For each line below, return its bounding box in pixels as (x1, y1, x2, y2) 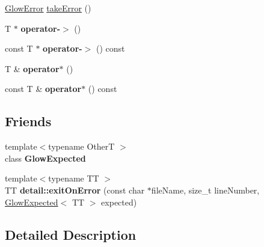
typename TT (48, 172, 99, 184)
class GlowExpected (5, 151, 86, 164)
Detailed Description (5, 225, 137, 243)
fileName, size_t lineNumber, (151, 183, 260, 196)
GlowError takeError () (5, 2, 91, 14)
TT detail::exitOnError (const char (5, 183, 145, 196)
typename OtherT (48, 140, 115, 153)
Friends (5, 112, 52, 130)
